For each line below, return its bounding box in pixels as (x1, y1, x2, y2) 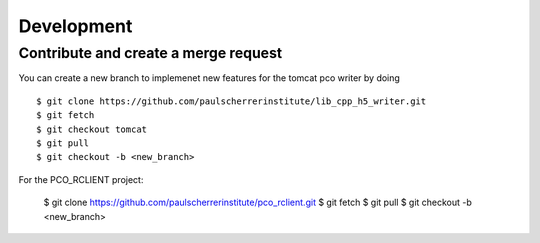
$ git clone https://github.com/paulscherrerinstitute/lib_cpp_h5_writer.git (36, 95, 427, 107)
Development (18, 15, 133, 37)
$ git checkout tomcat (36, 123, 148, 135)
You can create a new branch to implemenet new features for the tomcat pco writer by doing (18, 72, 400, 84)
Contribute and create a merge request (18, 44, 283, 62)
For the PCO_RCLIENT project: (18, 173, 144, 185)
